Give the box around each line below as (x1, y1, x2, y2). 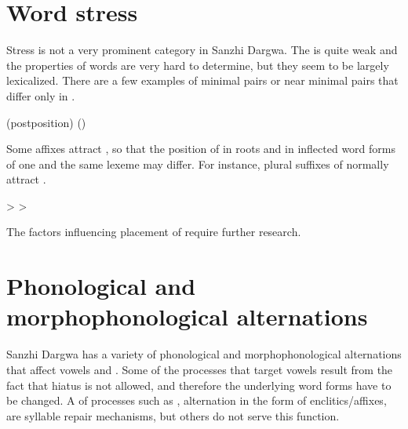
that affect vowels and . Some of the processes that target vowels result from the (6, 361, 393, 377)
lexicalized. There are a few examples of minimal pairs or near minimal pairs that (6, 72, 399, 89)
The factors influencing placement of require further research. (6, 224, 301, 240)
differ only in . (6, 87, 75, 104)
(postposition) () (6, 114, 86, 130)
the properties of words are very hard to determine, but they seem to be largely (6, 56, 389, 73)
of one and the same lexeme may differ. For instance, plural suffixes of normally (6, 155, 389, 172)
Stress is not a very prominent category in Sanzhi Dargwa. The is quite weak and (6, 42, 398, 58)
